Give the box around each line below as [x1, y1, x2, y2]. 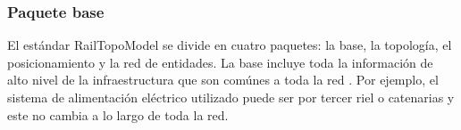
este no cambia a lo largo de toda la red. [7, 105, 229, 124]
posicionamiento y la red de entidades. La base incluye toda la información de [7, 53, 433, 71]
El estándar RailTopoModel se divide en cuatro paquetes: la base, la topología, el [7, 36, 452, 54]
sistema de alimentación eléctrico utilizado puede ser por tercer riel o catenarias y [7, 88, 455, 106]
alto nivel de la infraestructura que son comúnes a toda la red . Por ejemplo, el [7, 70, 439, 89]
